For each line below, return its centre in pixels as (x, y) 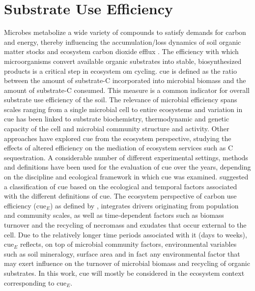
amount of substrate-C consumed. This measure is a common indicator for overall (127, 90)
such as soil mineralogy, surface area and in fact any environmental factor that (122, 253)
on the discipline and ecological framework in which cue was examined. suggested (126, 177)
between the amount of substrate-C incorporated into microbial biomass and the (125, 80)
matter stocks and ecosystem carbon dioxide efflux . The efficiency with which (121, 51)
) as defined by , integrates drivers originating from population (144, 205)
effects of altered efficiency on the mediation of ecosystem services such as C (118, 148)
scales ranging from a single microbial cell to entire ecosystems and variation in (123, 109)
